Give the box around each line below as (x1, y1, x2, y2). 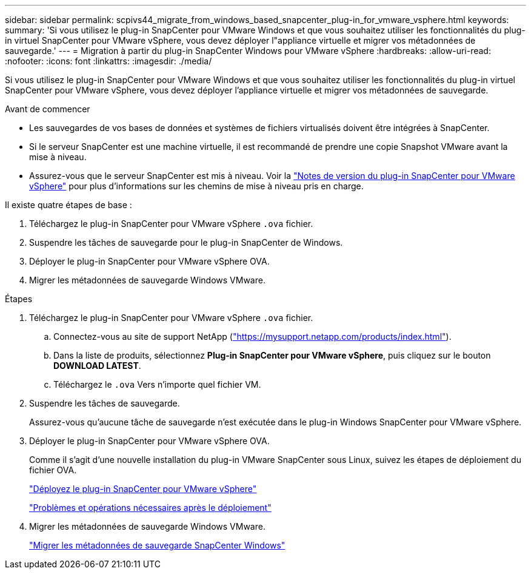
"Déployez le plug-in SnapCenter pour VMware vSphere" (29, 484, 257, 494)
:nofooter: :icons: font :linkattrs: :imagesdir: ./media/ (5, 56, 212, 66)
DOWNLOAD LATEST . (53, 360, 141, 371)
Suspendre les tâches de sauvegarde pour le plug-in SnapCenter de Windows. (29, 237, 343, 248)
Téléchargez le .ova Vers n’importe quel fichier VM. (53, 379, 261, 390)
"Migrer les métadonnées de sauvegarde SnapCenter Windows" (29, 540, 286, 550)
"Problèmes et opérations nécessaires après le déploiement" (29, 502, 272, 513)
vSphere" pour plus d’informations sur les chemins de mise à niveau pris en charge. (29, 181, 364, 191)
